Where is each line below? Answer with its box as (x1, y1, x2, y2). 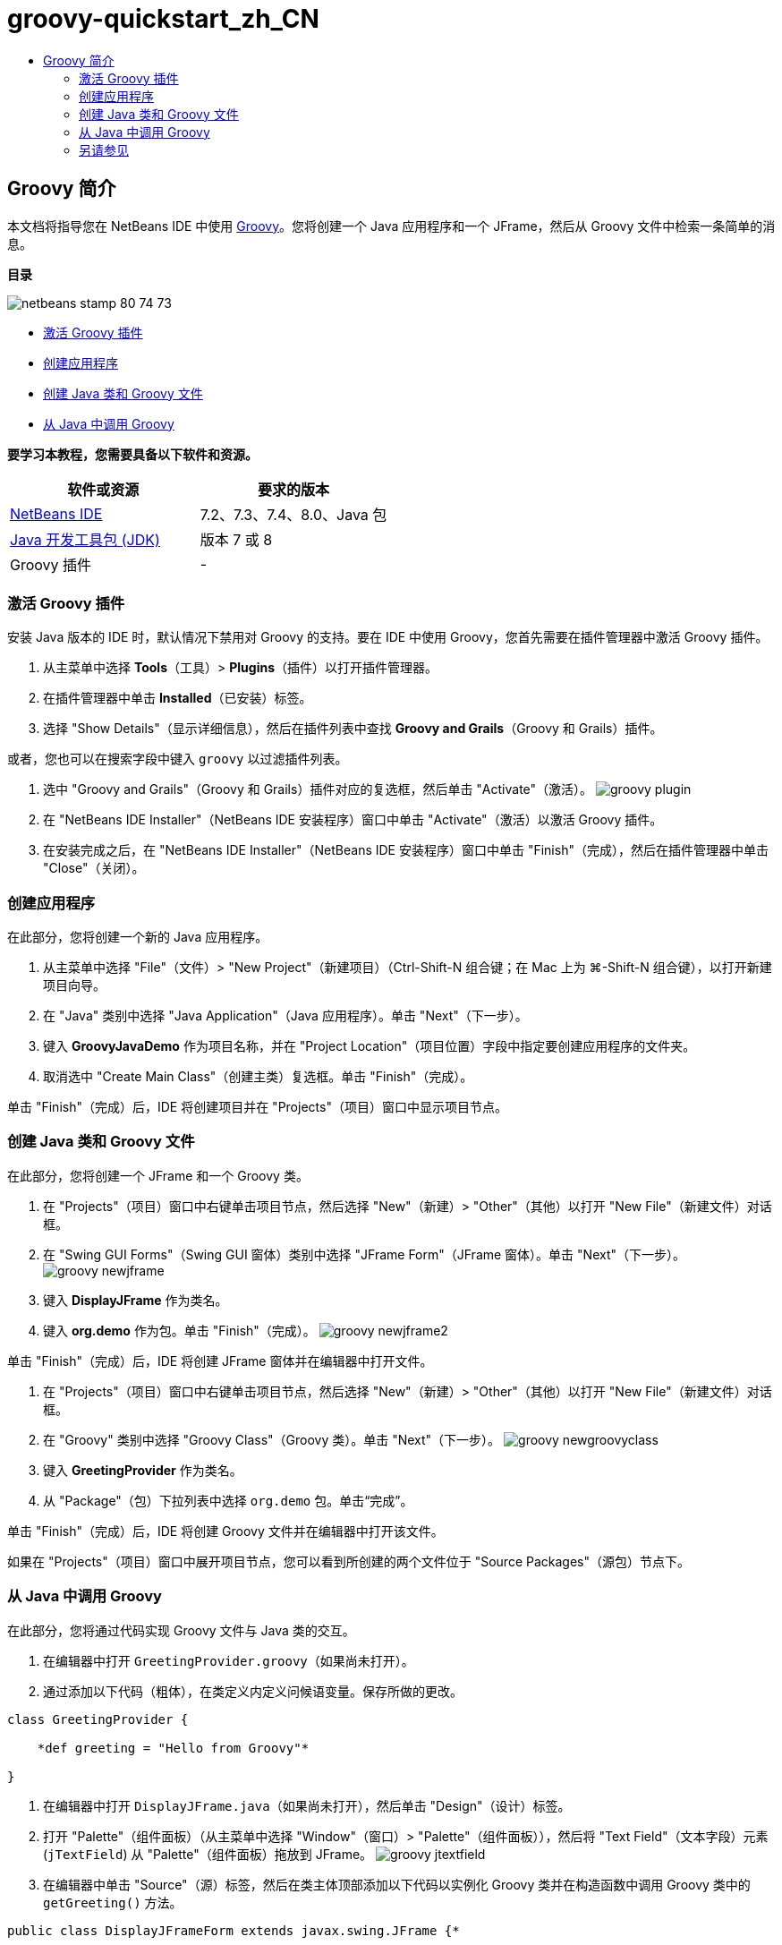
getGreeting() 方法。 (43, 1894, 183, 1910)
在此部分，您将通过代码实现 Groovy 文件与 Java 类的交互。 (7, 1622, 355, 1638)
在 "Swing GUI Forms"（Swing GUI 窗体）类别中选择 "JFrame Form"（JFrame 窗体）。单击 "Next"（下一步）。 (43, 1246, 685, 1262)
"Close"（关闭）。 (43, 860, 145, 876)
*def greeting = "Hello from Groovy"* (37, 1740, 310, 1755)
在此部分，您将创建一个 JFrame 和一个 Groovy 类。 (7, 1167, 309, 1183)
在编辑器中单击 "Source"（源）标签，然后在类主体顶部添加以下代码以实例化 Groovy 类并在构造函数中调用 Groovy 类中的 (43, 1876, 751, 1892)
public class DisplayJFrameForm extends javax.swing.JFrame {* (7, 1923, 460, 1938)
